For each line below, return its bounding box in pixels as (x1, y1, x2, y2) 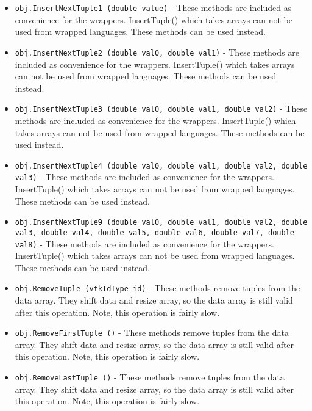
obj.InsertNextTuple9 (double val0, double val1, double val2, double (15, 218, 308, 227)
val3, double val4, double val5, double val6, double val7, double (15, 228, 294, 237)
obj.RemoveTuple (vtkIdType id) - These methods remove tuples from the (15, 282, 300, 294)
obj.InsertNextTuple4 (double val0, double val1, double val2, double (15, 161, 308, 170)
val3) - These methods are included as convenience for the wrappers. (15, 170, 274, 183)
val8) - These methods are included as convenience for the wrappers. (15, 237, 274, 250)
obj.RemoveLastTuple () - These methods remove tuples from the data (15, 371, 285, 384)
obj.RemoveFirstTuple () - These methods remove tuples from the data (15, 326, 289, 339)
